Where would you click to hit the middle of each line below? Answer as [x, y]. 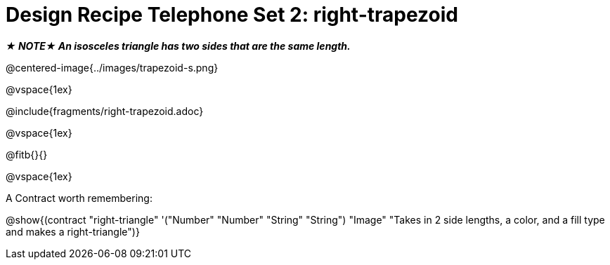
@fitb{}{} [27, 154]
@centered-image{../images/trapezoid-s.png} [112, 67]
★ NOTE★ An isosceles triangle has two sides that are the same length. [178, 46]
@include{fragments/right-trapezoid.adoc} [105, 111]
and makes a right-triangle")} [73, 231]
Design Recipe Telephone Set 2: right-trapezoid [232, 15]
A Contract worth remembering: [79, 198]
